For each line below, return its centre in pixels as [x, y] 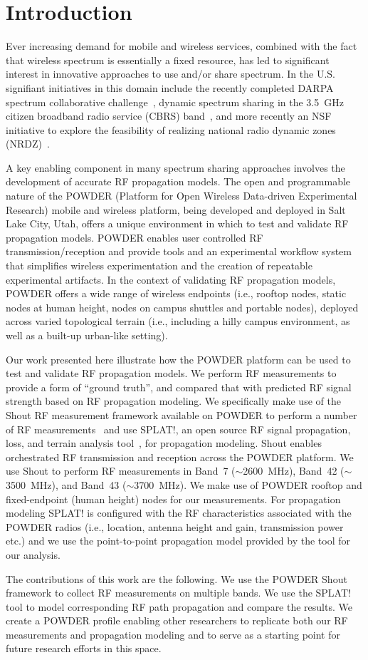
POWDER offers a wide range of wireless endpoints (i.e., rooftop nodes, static [176, 293]
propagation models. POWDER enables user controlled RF [135, 237]
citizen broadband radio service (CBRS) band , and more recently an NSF [169, 116]
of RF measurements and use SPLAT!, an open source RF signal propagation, [178, 429]
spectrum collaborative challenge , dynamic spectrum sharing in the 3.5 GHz [175, 102]
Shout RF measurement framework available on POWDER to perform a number [182, 414]
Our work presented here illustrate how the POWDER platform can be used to [178, 359]
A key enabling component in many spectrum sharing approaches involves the [175, 167]
